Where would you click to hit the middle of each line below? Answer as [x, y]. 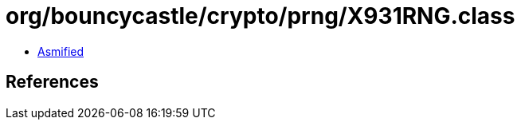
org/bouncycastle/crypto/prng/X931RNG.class [260, 16]
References [52, 82]
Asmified [61, 51]
